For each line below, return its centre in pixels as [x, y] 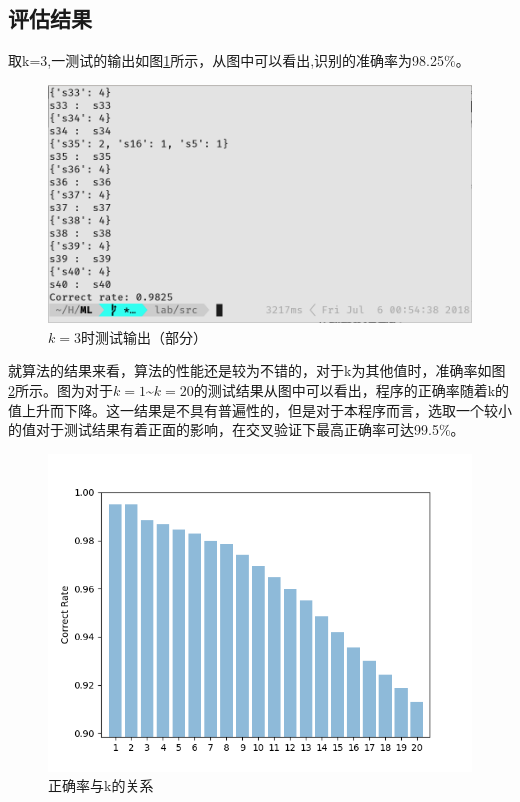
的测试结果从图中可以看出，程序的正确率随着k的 [351, 390]
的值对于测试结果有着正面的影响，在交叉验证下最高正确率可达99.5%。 [236, 429]
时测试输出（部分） [143, 336]
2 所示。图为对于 [60, 390]
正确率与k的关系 [101, 785]
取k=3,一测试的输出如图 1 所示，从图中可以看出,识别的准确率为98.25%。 [239, 60]
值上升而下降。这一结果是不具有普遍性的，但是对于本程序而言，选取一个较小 [260, 409]
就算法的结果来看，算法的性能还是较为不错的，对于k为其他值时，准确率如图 [257, 370]
